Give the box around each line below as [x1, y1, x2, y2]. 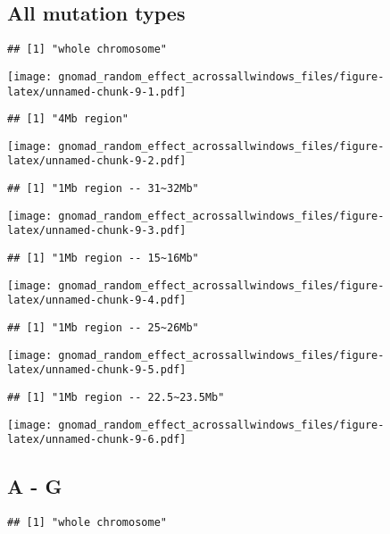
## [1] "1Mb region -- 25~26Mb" [7, 321, 199, 335]
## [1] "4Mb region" [7, 113, 129, 126]
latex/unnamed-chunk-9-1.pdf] [7, 85, 187, 98]
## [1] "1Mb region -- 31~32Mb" [7, 182, 199, 196]
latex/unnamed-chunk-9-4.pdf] [7, 294, 187, 307]
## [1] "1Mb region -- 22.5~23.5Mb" [7, 391, 225, 405]
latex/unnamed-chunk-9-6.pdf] [7, 433, 187, 446]
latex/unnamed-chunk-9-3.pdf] [7, 224, 187, 238]
